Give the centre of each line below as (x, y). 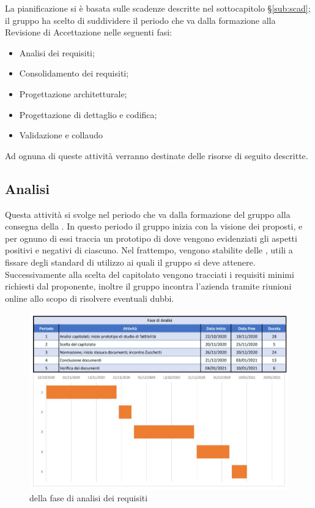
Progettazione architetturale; (73, 93)
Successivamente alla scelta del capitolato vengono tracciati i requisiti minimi (150, 274)
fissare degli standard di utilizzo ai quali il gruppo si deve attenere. (130, 262)
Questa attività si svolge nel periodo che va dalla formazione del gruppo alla (148, 214)
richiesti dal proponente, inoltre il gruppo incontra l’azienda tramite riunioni (148, 286)
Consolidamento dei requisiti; (74, 73)
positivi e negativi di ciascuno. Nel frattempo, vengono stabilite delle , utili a (149, 250)
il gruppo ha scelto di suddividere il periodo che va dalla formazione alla (140, 20)
